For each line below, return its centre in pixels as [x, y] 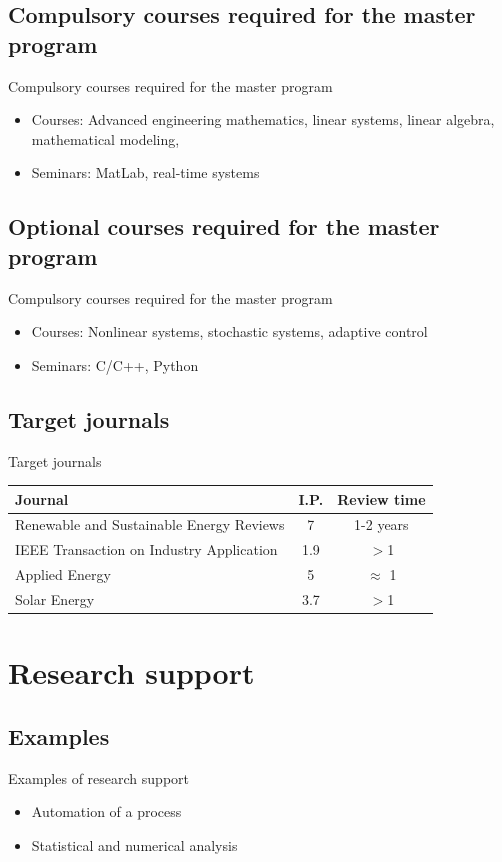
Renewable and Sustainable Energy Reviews [150, 524]
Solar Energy [55, 599]
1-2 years [381, 524]
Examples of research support [98, 777]
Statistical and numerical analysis [134, 844]
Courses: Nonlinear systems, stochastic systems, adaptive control [229, 331]
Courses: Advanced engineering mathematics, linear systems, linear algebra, [263, 119]
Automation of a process [106, 811]
